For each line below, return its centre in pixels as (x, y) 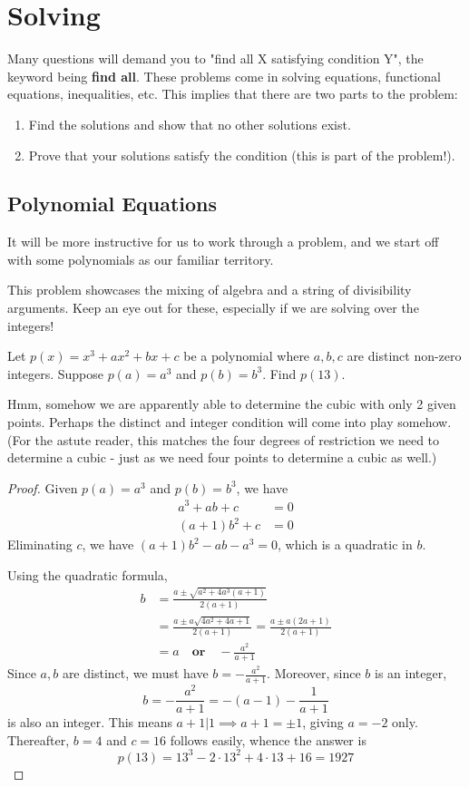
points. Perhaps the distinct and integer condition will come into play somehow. (230, 422)
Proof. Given (43, 487)
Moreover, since (318, 673)
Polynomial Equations (112, 204)
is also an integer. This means (90, 722)
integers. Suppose (55, 373)
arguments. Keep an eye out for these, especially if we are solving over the (213, 308)
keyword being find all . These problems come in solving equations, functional (224, 76)
